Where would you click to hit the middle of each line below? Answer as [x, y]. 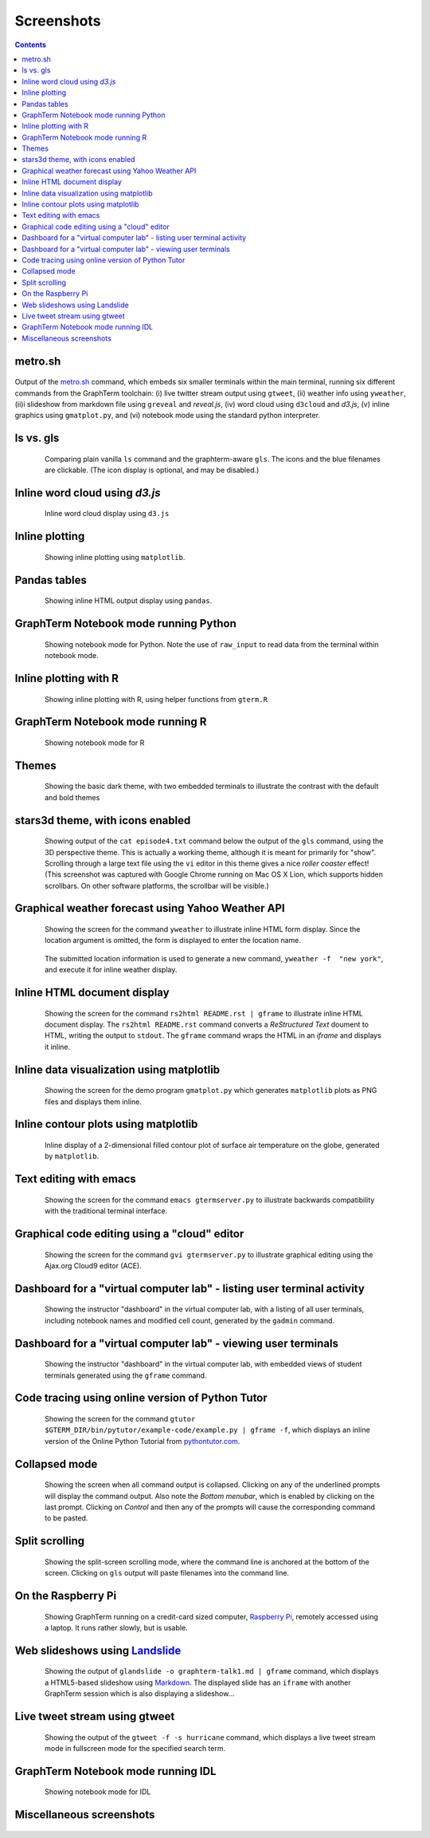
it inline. [58, 1047]
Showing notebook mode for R [95, 743]
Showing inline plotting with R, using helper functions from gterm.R [156, 699]
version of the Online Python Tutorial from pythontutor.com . [143, 1441]
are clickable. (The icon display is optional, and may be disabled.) [152, 470]
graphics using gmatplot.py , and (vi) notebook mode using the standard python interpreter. [167, 416]
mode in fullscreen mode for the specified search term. [135, 1748]
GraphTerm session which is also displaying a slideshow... [140, 1694]
